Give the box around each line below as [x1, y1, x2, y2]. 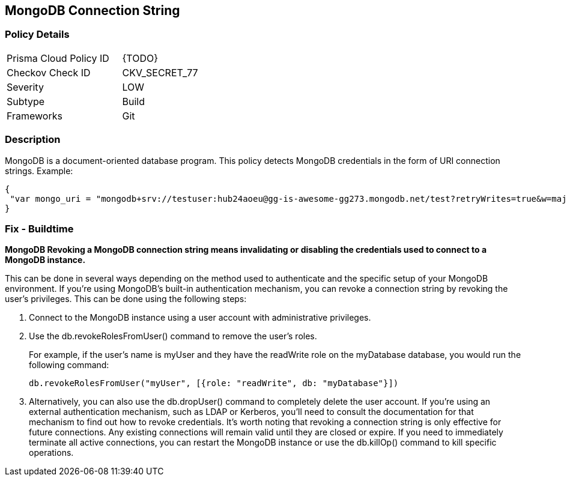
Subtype [7, 95, 45, 107]
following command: [29, 360, 109, 371]
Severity [7, 80, 44, 93]
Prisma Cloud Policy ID [7, 52, 109, 64]
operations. [29, 447, 74, 458]
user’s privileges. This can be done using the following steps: [5, 294, 247, 304]
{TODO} [122, 52, 159, 64]
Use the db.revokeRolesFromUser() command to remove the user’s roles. [29, 331, 317, 342]
